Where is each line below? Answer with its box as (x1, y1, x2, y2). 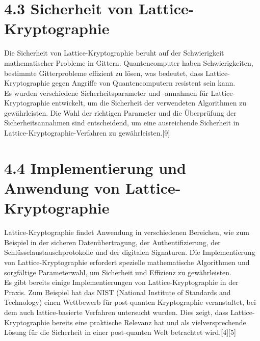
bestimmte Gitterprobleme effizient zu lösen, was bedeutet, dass (4, 67, 203, 78)
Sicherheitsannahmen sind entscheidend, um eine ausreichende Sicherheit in (4, 117, 240, 128)
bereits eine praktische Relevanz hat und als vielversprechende (51, 317, 246, 327)
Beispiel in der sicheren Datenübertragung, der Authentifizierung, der (4, 237, 221, 247)
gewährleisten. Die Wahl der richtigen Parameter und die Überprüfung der (4, 107, 237, 118)
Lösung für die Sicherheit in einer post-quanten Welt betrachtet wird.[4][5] (4, 327, 236, 337)
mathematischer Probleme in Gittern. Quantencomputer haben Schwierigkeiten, (4, 57, 253, 68)
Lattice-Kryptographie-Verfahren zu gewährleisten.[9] (4, 127, 170, 138)
